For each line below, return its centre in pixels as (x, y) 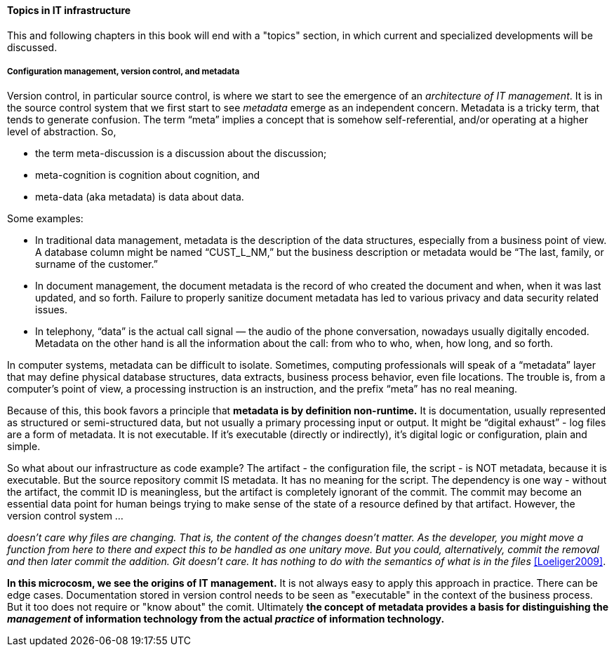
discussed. (32, 47)
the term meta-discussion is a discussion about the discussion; (181, 154)
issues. (52, 310)
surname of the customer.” (96, 264)
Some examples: (45, 219)
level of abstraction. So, (62, 132)
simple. (24, 447)
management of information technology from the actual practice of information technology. (226, 619)
